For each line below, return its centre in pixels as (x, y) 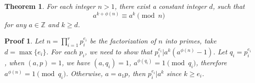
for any (16, 24)
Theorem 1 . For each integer (50, 6)
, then (137, 73)
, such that (229, 6)
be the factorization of (123, 41)
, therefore (211, 62)
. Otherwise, (84, 73)
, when (15, 62)
